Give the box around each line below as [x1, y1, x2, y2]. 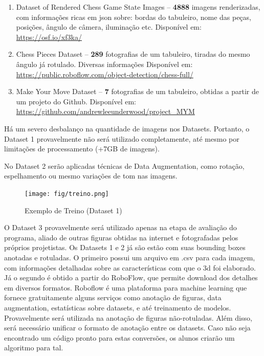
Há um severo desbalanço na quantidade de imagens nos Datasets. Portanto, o [4, 123, 250, 133]
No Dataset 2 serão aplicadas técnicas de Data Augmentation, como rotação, [4, 160, 245, 171]
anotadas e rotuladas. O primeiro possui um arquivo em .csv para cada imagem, [4, 252, 255, 262]
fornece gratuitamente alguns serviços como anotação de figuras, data [4, 292, 222, 303]
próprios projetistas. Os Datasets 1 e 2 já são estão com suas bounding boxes [4, 242, 246, 253]
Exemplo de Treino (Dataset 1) [25, 205, 122, 215]
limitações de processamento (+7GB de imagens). [4, 143, 160, 154]
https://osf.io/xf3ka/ [16, 31, 82, 42]
